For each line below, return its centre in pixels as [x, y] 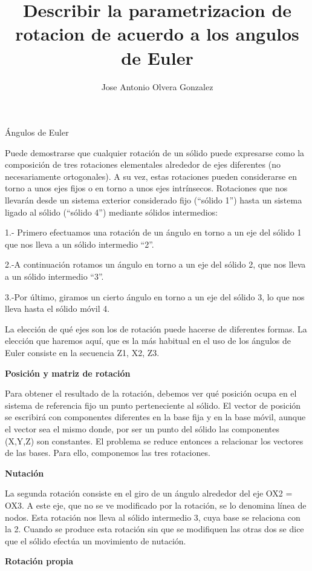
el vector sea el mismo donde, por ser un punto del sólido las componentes [142, 428]
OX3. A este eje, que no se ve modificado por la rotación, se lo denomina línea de [156, 505]
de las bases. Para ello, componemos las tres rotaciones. [108, 453]
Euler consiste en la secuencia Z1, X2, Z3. [82, 352]
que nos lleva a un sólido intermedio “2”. [80, 244]
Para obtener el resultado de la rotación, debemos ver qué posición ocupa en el [151, 393]
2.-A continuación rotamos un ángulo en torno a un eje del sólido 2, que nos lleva [155, 264]
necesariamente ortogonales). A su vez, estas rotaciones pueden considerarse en [151, 176]
